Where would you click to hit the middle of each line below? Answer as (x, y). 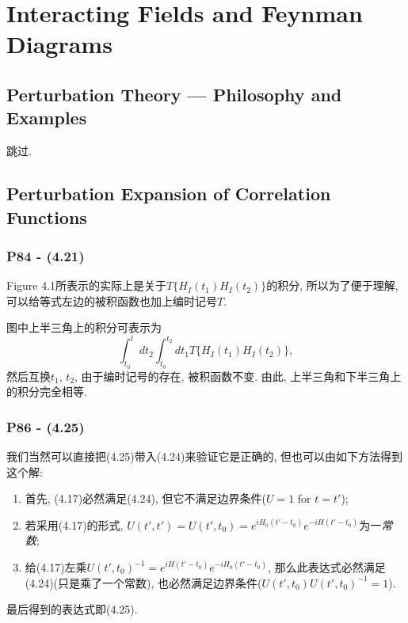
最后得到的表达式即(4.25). (72, 609)
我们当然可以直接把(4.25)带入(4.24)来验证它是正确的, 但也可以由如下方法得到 (205, 456)
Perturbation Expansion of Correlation (169, 194)
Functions (47, 217)
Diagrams (59, 44)
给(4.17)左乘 (56, 567)
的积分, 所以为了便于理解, (332, 285)
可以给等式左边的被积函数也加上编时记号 (112, 300)
